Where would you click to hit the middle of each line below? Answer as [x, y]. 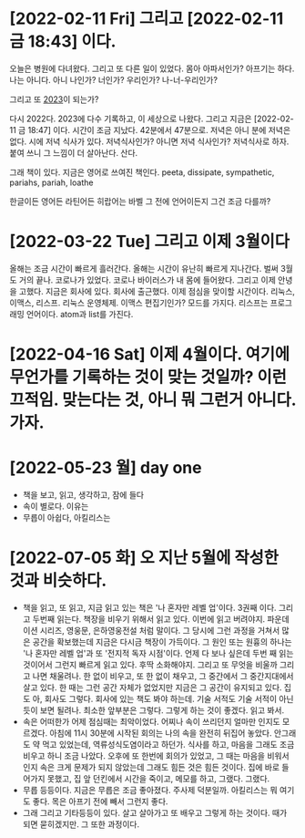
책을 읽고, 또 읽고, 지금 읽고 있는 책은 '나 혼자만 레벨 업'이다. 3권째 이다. [149, 607]
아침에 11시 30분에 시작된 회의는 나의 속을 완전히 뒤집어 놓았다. [161, 733]
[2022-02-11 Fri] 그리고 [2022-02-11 [147, 19]
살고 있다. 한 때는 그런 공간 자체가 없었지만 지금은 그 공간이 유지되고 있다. [152, 687]
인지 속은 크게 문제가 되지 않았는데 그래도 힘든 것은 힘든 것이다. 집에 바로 [151, 767]
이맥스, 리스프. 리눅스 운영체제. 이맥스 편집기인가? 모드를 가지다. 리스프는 [139, 303]
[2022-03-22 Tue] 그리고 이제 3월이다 [149, 242]
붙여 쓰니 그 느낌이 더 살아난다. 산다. [74, 152]
